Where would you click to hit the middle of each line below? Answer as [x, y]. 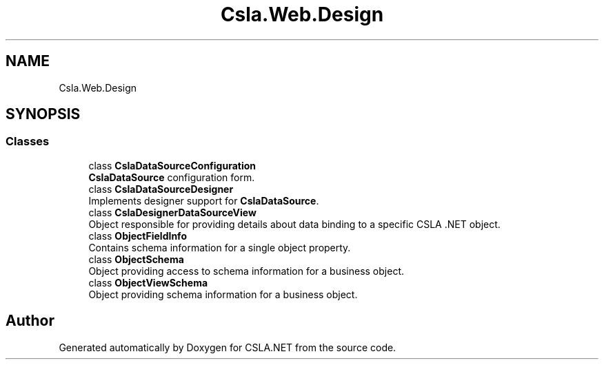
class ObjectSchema [136, 259]
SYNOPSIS [43, 114]
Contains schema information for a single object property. [220, 247]
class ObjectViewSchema [148, 282]
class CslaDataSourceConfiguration [172, 165]
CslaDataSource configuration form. [172, 177]
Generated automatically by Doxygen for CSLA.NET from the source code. [228, 347]
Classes [28, 142]
